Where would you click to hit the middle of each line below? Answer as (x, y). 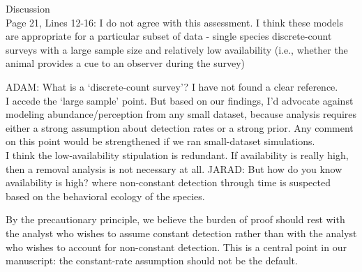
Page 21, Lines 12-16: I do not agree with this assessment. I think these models (174, 22)
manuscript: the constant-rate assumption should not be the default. (152, 260)
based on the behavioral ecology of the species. (105, 196)
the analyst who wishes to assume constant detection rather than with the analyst (181, 233)
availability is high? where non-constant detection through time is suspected (168, 182)
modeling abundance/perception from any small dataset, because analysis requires (181, 114)
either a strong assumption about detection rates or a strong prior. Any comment (180, 127)
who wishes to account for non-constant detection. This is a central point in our (176, 247)
